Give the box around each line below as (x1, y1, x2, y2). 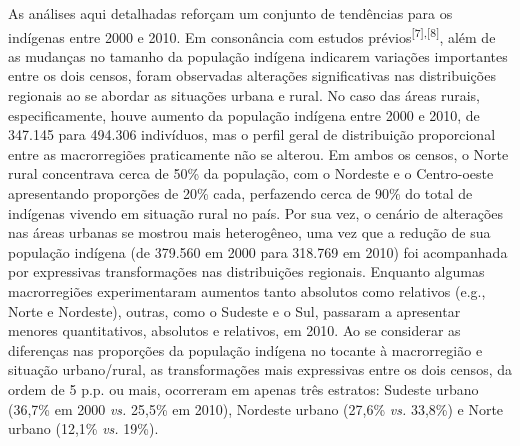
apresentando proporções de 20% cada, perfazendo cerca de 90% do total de (8, 183, 473, 203)
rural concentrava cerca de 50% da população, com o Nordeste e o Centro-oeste (8, 163, 494, 184)
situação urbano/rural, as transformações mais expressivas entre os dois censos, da (8, 359, 512, 380)
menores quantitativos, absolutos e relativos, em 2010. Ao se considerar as (8, 320, 461, 341)
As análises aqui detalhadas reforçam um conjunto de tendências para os (8, 3, 453, 23)
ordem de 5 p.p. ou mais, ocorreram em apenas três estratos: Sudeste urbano (8, 378, 479, 399)
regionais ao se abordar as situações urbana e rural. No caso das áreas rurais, (8, 85, 480, 106)
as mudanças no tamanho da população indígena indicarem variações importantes (8, 45, 508, 66)
